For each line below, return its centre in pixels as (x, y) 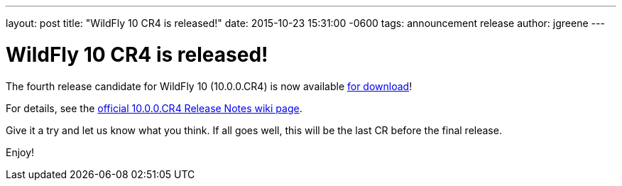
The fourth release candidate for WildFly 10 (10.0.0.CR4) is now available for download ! (209, 86)
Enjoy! (20, 152)
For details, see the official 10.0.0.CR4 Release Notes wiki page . (154, 108)
